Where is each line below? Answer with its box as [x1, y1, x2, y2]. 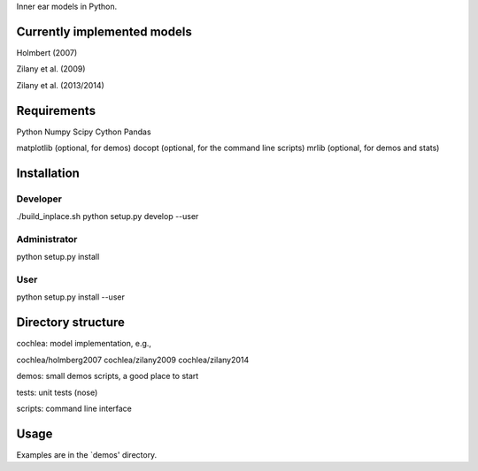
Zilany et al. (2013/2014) [16, 80, 105, 90]
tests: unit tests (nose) [16, 387, 98, 398]
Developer [16, 193, 62, 205]
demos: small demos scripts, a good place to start [16, 371, 199, 382]
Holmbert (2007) [16, 47, 78, 57]
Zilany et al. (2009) [16, 64, 86, 74]
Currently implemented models [16, 24, 192, 39]
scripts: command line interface [16, 403, 133, 414]
